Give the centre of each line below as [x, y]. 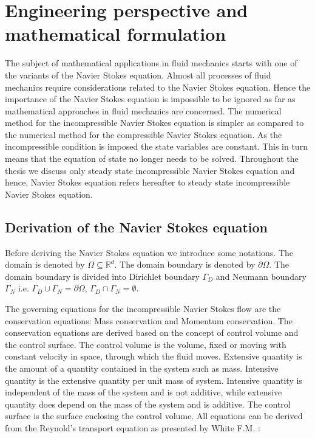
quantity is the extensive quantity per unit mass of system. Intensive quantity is [154, 380]
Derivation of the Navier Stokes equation [137, 227]
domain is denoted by [45, 264]
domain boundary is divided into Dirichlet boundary [102, 276]
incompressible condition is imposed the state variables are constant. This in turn [156, 146]
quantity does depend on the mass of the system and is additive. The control [148, 404]
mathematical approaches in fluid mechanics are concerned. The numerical [143, 110]
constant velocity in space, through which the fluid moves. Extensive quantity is [154, 356]
